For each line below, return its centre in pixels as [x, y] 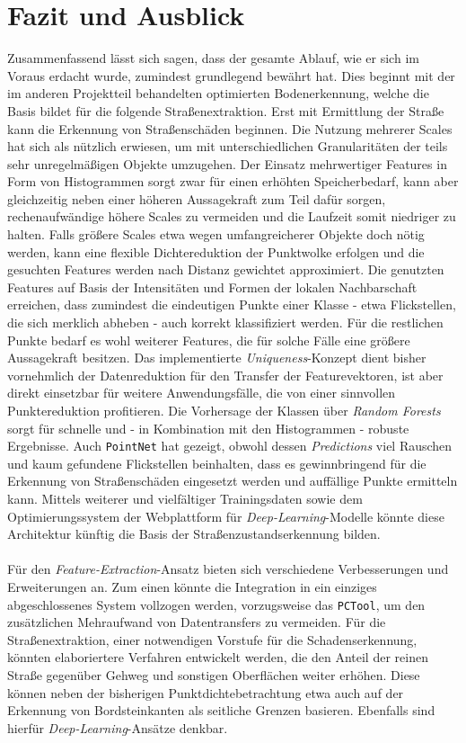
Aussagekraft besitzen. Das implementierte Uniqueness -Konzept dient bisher [217, 358]
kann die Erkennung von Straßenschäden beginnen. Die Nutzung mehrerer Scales [230, 128]
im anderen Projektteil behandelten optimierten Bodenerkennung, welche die [218, 93]
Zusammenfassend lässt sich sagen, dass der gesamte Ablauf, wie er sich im [213, 58]
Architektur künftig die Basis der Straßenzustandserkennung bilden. [194, 534]
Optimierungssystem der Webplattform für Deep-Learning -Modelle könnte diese [226, 516]
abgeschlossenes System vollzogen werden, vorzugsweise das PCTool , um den [216, 604]
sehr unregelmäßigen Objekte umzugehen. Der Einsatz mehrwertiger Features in [227, 163]
